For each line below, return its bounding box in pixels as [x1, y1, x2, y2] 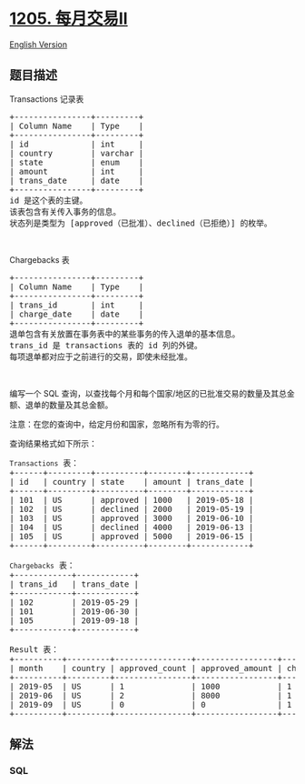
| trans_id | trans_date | [9, 578, 139, 589]
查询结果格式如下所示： [9, 437, 97, 448]
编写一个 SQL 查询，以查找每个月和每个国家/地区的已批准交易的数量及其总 [9, 387, 288, 398]
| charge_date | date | [9, 308, 144, 319]
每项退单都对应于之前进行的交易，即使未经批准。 [9, 351, 192, 362]
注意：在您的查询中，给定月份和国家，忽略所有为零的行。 [9, 418, 224, 429]
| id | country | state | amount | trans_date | [9, 477, 254, 487]
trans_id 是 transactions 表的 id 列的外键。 [9, 340, 202, 350]
